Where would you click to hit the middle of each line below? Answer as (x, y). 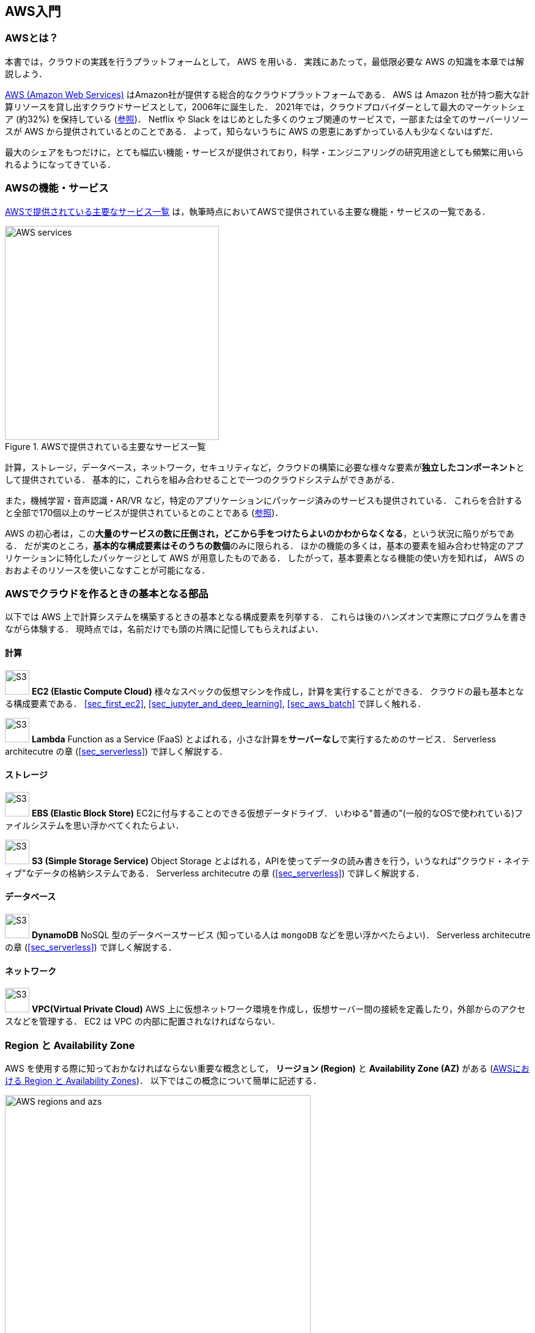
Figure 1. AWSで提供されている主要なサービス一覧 (105, 446)
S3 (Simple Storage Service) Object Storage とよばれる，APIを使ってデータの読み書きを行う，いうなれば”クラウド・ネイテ (280, 861)
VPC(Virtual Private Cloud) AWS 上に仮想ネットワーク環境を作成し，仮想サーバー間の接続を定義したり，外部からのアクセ (279, 1009)
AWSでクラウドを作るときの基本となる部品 (107, 593)
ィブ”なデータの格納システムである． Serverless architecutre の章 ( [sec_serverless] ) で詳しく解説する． (215, 873)
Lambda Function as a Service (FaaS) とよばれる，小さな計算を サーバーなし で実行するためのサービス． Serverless (264, 739)
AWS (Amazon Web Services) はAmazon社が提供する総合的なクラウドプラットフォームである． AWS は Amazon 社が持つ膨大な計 (267, 94)
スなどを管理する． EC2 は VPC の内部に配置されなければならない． (142, 1021)
